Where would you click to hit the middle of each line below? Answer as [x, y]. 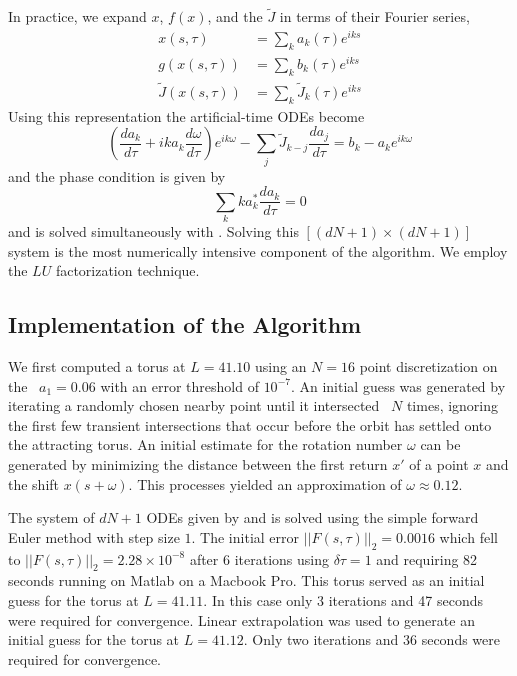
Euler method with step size [94, 536]
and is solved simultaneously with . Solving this [153, 230]
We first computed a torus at [97, 365]
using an [281, 365]
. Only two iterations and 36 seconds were [371, 639]
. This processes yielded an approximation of [265, 483]
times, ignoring [452, 405]
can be [440, 444]
